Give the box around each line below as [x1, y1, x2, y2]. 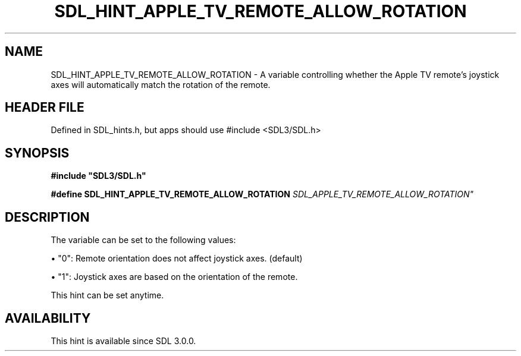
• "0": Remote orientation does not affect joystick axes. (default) [51, 253, 303, 264]
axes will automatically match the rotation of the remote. [51, 79, 271, 90]
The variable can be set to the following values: [51, 235, 236, 245]
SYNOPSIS [5, 145, 70, 160]
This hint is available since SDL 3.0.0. [51, 335, 196, 346]
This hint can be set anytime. [51, 290, 164, 301]
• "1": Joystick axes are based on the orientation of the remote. [51, 272, 298, 282]
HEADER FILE [5, 100, 84, 115]
